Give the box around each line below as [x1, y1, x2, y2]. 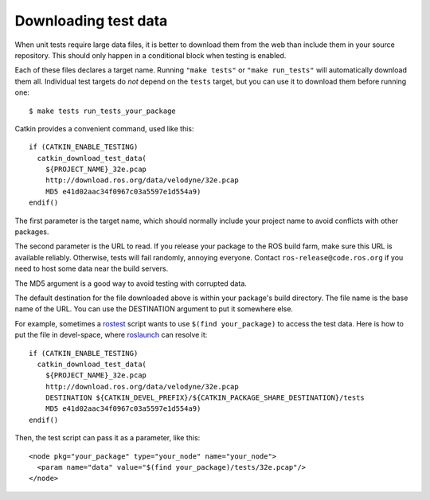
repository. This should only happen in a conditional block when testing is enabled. [14, 50, 287, 60]
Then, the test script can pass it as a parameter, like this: [14, 433, 201, 443]
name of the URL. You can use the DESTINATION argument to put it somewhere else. [14, 304, 294, 314]
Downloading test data [14, 12, 168, 29]
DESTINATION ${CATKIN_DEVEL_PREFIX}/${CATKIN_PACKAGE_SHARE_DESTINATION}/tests [45, 393, 365, 402]
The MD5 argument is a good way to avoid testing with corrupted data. [14, 279, 247, 288]
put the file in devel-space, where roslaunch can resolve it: [14, 330, 208, 340]
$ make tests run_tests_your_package [29, 106, 177, 115]
